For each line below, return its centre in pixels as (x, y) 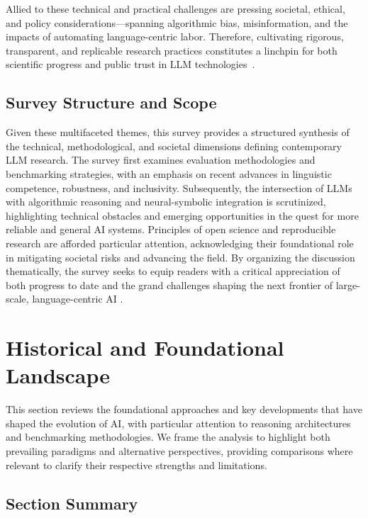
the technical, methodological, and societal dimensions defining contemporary (174, 146)
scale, (17, 299)
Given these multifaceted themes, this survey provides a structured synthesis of (178, 132)
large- (348, 285)
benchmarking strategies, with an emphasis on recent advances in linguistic (169, 173)
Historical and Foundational (145, 348)
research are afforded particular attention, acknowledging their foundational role (180, 243)
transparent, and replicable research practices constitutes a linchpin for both (172, 50)
